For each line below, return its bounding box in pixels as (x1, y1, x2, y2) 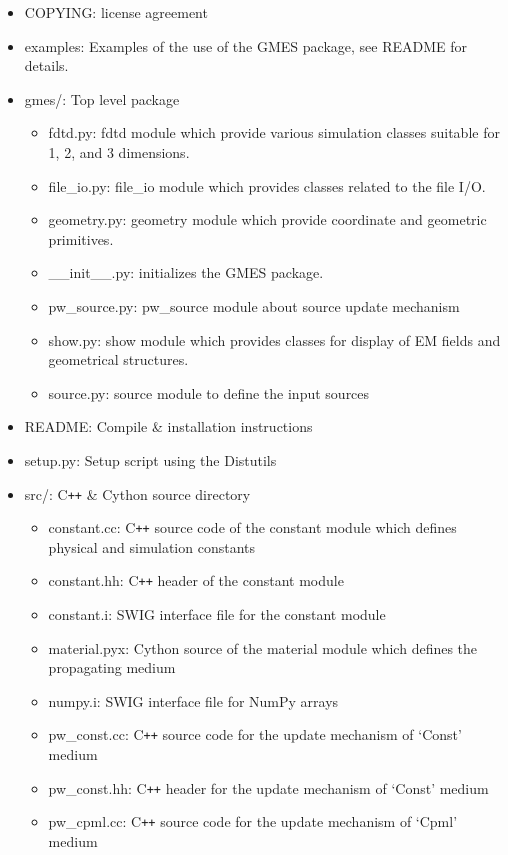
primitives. (48, 228, 114, 249)
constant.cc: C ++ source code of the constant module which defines (48, 517, 457, 538)
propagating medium (48, 657, 176, 678)
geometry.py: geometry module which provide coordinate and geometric (48, 209, 487, 230)
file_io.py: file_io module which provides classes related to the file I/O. (48, 175, 486, 196)
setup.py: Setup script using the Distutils (24, 449, 277, 470)
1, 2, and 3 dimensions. (48, 141, 190, 162)
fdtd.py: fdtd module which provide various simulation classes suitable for (48, 122, 500, 143)
